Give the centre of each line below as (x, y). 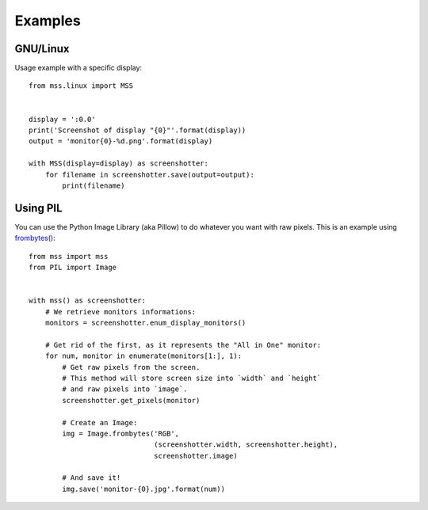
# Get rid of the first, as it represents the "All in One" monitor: (183, 345)
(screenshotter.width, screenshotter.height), (246, 445)
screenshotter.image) (195, 456)
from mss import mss (69, 256)
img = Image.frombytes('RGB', (121, 433)
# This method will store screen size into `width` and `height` (192, 378)
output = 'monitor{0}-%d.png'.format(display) (121, 141)
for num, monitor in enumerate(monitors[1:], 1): (143, 356)
